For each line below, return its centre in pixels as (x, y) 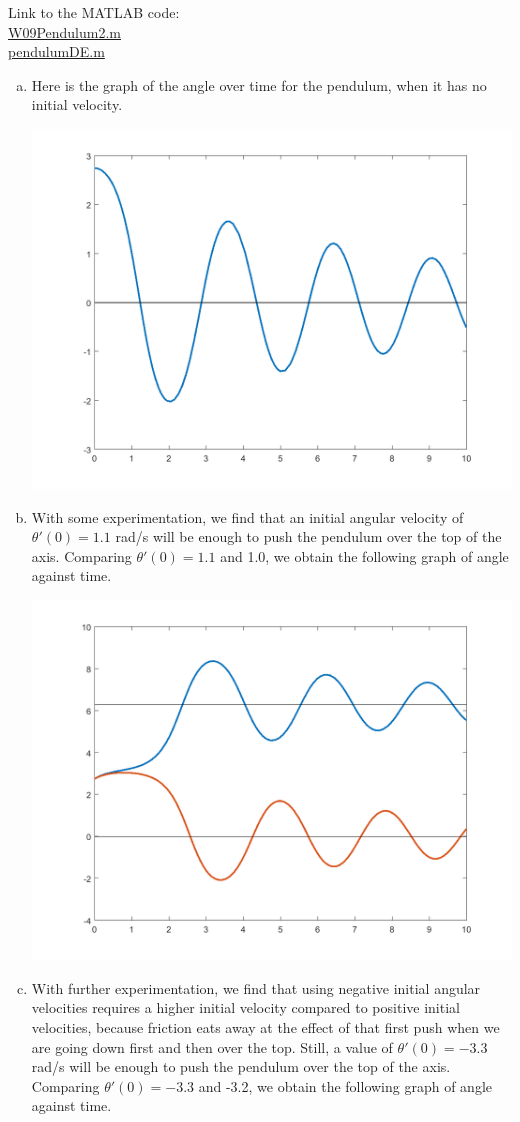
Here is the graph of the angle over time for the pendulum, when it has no (259, 84)
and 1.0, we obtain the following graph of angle (364, 555)
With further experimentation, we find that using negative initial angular (256, 987)
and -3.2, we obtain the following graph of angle (345, 1085)
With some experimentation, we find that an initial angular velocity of (247, 516)
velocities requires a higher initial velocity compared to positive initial (245, 1007)
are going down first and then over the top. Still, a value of (212, 1046)
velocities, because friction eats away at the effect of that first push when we (265, 1027)
